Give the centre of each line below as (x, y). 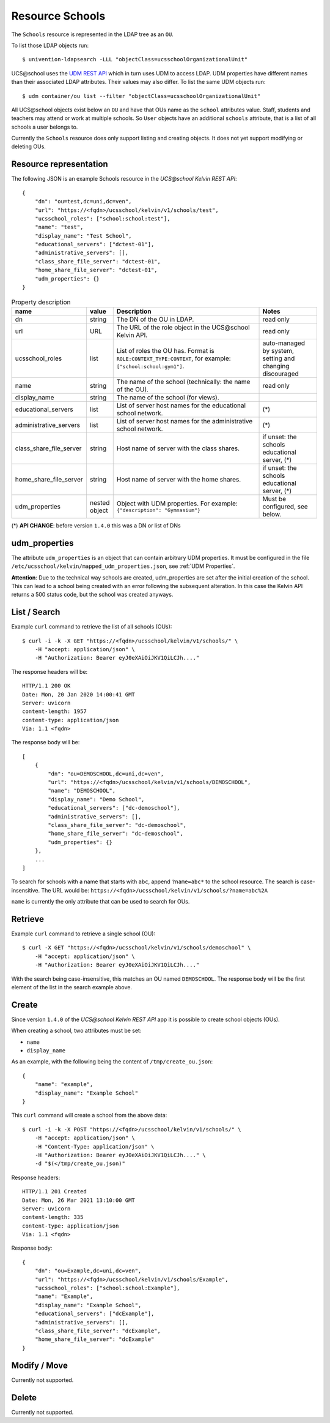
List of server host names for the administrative (185, 421)
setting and (279, 358)
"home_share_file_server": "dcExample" (94, 1339)
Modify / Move (40, 1365)
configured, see (285, 507)
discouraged (280, 374)
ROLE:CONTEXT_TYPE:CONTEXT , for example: (174, 358)
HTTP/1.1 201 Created (54, 1192)
